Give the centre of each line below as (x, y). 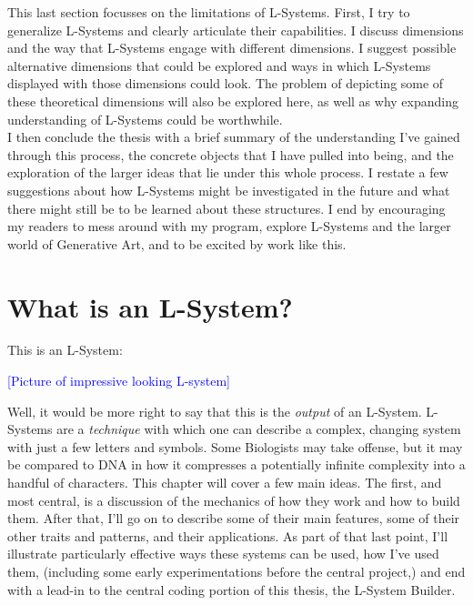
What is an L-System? (150, 306)
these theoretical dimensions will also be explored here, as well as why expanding (233, 101)
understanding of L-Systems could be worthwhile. (145, 119)
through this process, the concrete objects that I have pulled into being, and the (231, 154)
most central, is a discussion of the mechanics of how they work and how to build (234, 500)
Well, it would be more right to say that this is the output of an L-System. (215, 411)
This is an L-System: (65, 350)
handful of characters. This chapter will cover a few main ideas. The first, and (225, 482)
